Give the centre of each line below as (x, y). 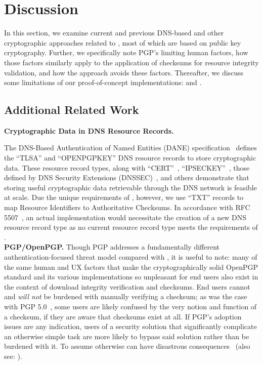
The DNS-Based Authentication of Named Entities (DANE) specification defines (130, 148)
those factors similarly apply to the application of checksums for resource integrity (131, 62)
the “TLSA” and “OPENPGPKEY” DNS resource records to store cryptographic (130, 158)
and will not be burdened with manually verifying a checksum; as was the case (126, 296)
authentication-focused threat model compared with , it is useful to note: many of (131, 257)
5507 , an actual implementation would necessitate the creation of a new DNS (125, 217)
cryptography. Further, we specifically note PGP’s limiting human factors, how (126, 52)
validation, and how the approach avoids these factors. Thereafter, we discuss (124, 72)
